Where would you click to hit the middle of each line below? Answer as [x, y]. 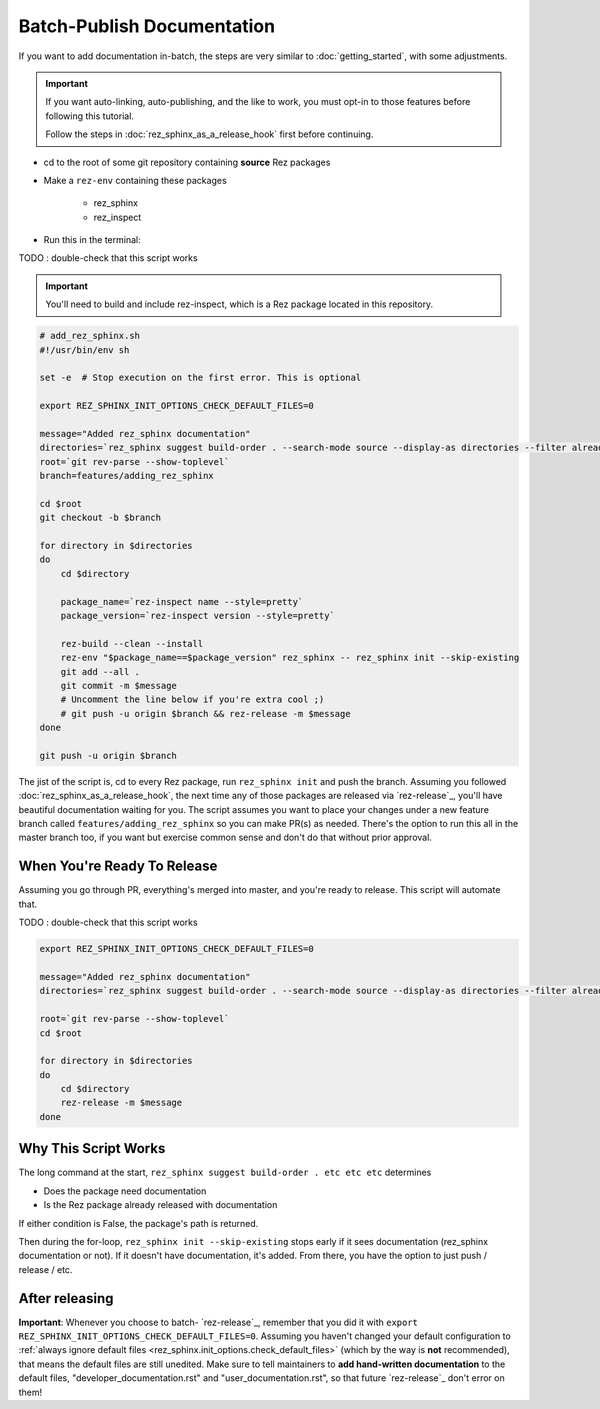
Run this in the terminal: [92, 240]
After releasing [66, 1298]
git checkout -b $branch [100, 518]
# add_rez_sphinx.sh [89, 336]
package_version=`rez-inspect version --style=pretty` [197, 616]
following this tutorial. [90, 116]
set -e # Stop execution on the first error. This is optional [200, 378]
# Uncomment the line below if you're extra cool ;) [192, 699]
